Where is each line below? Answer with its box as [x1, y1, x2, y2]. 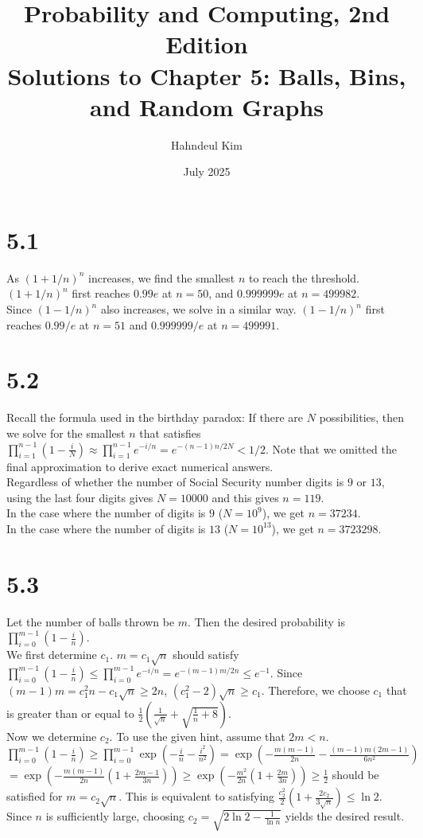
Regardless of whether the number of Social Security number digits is [6, 474, 344, 490]
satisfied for [6, 788, 63, 805]
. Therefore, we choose [261, 681, 370, 698]
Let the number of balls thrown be [6, 613, 175, 629]
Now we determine [6, 727, 97, 744]
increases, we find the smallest [88, 269, 235, 286]
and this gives [211, 489, 279, 505]
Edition [165, 28, 248, 60]
